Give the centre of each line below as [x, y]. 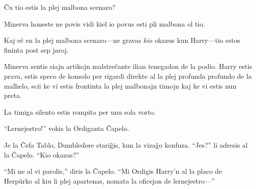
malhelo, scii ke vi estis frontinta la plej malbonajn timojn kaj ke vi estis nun [120, 85]
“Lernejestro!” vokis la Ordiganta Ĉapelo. [67, 128]
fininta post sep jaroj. [36, 49]
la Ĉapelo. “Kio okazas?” [42, 154]
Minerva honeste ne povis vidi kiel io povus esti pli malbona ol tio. [105, 23]
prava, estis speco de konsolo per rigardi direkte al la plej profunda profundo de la [128, 76]
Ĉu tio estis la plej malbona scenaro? [60, 7]
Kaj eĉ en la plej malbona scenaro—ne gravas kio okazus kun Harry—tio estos [122, 40]
